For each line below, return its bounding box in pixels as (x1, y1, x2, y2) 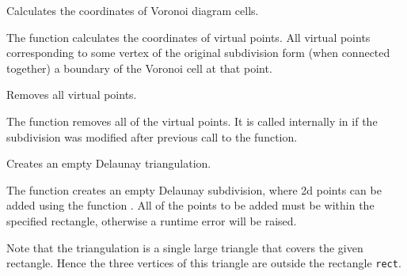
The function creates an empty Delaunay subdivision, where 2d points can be (6, 181, 382, 198)
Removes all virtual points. (6, 86, 137, 103)
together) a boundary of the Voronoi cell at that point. (6, 59, 272, 76)
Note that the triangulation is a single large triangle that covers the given (6, 239, 363, 255)
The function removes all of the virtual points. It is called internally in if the (6, 112, 378, 129)
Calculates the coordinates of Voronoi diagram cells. (6, 2, 259, 18)
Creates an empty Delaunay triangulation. (6, 155, 211, 172)
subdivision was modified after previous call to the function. (6, 128, 298, 145)
